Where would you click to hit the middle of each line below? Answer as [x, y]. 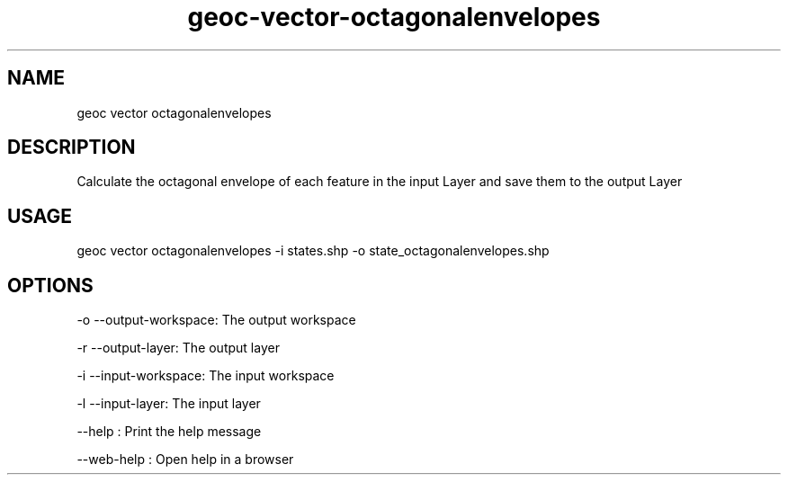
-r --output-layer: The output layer [178, 348]
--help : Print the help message [169, 432]
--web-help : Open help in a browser [185, 460]
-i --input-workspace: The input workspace [206, 376]
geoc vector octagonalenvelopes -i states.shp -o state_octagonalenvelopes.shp [313, 251]
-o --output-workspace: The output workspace [216, 320]
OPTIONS [50, 285]
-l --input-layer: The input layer [169, 404]
